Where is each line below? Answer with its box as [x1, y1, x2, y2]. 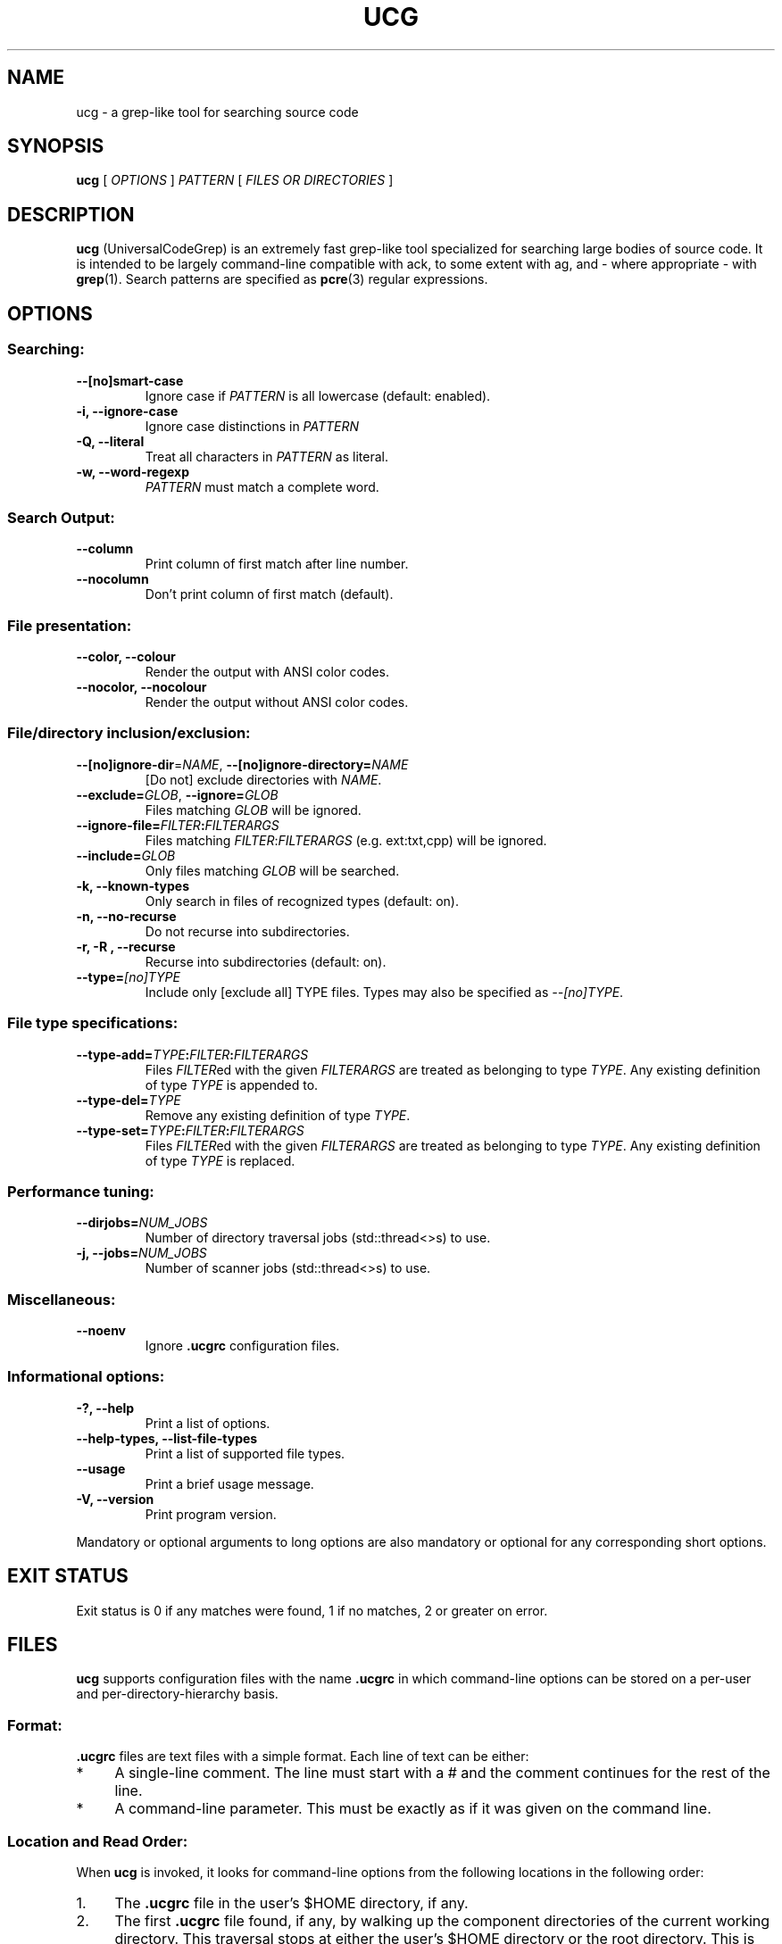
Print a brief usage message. [145, 1475, 314, 1491]
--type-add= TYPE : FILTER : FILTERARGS [76, 1046, 309, 1062]
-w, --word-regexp [76, 463, 190, 479]
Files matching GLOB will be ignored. [145, 802, 362, 818]
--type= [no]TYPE [76, 968, 180, 984]
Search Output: [7, 508, 115, 527]
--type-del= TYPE [76, 1092, 181, 1108]
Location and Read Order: [7, 1832, 188, 1850]
